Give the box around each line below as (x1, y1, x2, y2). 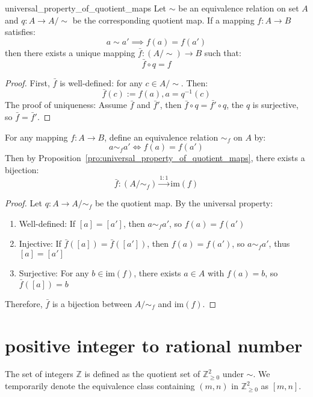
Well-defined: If (19, 217, 76, 229)
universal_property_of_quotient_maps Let (5, 2, 167, 14)
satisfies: (5, 25, 36, 38)
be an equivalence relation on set (178, 2, 299, 14)
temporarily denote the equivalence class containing (5, 380, 195, 392)
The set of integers (5, 367, 73, 380)
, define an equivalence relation (104, 130, 218, 143)
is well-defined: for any (60, 76, 143, 89)
